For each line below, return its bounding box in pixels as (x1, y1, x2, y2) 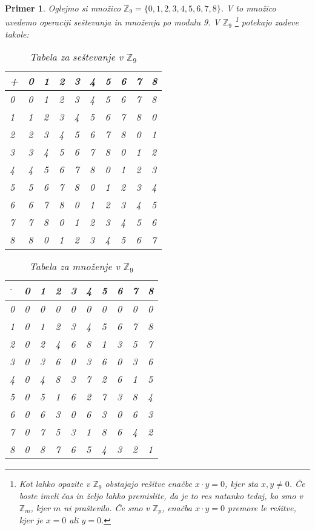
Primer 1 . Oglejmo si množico (5, 2, 121, 14)
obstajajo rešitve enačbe (105, 477, 192, 490)
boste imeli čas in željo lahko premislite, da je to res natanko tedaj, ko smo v (19, 489, 303, 502)
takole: (5, 27, 29, 40)
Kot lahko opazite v (19, 477, 90, 490)
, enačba (161, 501, 192, 514)
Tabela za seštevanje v (30, 50, 124, 64)
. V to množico (220, 2, 276, 14)
